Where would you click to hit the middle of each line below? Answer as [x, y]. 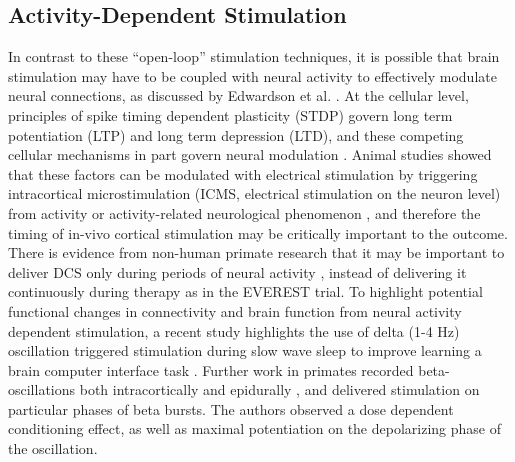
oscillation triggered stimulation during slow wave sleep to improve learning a [245, 350]
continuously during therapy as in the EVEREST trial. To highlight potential [245, 291]
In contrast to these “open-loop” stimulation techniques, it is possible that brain [254, 56]
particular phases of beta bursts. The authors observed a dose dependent [231, 408]
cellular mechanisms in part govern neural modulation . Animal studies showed [250, 154]
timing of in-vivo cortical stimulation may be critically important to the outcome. [258, 232]
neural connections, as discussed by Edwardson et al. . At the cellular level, [238, 95]
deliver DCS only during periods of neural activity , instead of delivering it [237, 271]
